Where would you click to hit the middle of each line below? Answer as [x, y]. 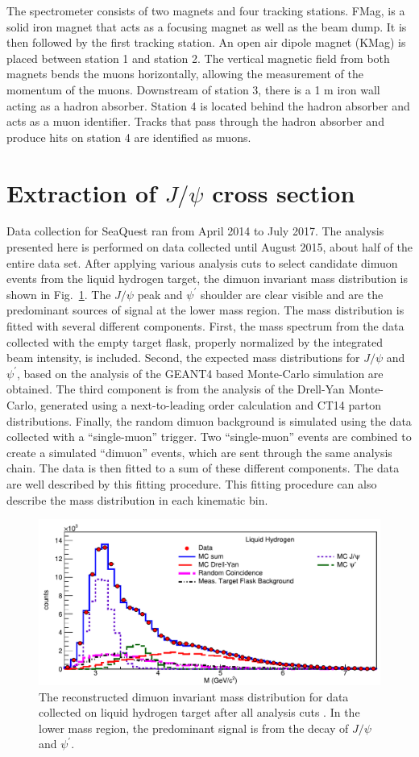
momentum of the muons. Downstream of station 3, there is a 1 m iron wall [193, 89]
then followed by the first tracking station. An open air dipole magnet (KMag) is [206, 42]
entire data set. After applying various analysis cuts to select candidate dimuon [202, 262]
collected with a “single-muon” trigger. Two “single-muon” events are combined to [209, 437]
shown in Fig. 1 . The [59, 294]
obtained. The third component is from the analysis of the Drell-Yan [176, 389]
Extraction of [82, 192]
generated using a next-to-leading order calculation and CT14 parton [211, 405]
